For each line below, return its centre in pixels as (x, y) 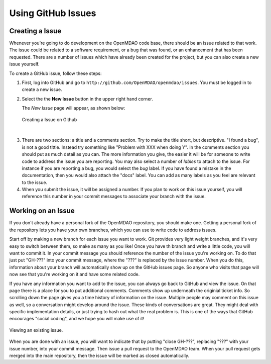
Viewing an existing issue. (36, 330)
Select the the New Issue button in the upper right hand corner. (87, 99)
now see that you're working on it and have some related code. (75, 275)
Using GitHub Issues (53, 13)
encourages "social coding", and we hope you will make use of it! (77, 319)
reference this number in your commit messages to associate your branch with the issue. (114, 197)
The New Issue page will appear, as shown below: (74, 108)
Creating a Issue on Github (49, 119)
